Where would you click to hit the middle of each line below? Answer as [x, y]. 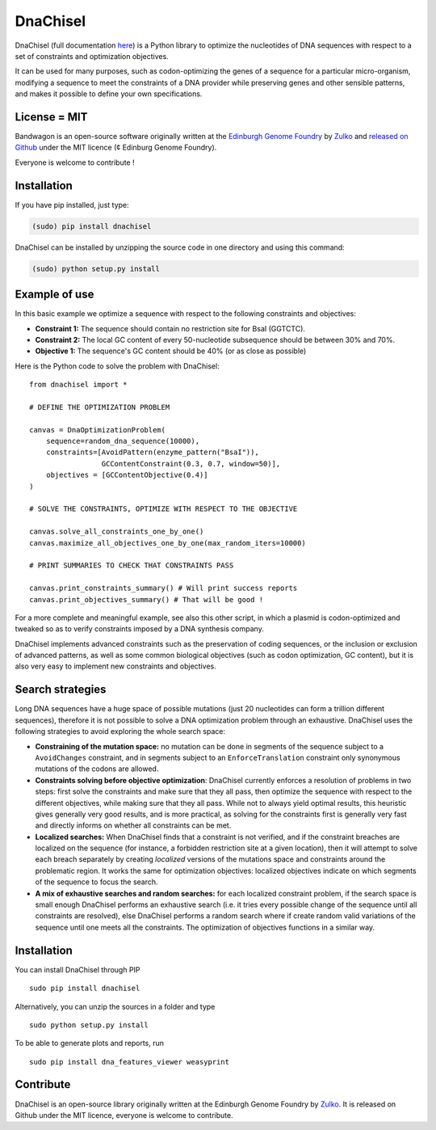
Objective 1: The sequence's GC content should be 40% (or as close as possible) [171, 351]
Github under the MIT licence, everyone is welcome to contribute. [124, 1115]
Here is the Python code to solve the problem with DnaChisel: [117, 366]
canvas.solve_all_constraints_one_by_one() [117, 532]
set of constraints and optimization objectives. [92, 56]
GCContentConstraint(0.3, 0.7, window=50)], [191, 464]
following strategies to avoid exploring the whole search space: [120, 732]
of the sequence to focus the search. [96, 882]
